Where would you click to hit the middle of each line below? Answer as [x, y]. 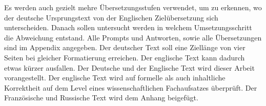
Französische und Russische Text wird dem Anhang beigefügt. [101, 98]
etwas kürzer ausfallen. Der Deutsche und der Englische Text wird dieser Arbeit [129, 67]
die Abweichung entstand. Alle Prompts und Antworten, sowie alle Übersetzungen [133, 37]
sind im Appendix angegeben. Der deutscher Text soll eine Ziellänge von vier [125, 47]
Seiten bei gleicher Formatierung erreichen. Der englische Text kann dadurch [125, 57]
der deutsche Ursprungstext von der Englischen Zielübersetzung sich [111, 17]
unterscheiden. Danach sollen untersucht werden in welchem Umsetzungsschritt [128, 27]
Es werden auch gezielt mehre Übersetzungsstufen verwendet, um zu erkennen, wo [133, 7]
